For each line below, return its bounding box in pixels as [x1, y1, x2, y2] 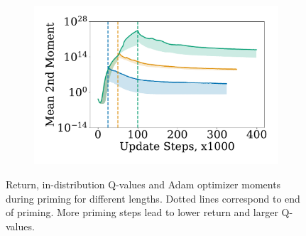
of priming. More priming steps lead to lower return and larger [6, 205, 278, 220]
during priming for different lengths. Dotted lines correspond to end [6, 191, 300, 205]
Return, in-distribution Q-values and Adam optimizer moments [6, 176, 281, 191]
